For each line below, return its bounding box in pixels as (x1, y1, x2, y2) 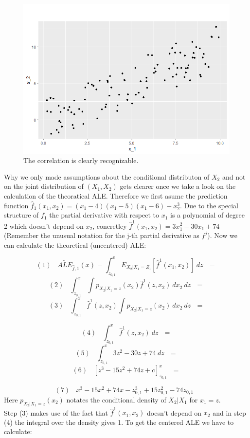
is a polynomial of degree (170, 210, 245, 220)
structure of (4, 210, 39, 220)
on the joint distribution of (4, 181, 84, 191)
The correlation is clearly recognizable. (23, 155, 139, 165)
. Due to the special (179, 200, 238, 210)
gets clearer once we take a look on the (120, 181, 236, 191)
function (4, 200, 29, 210)
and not (222, 171, 246, 182)
